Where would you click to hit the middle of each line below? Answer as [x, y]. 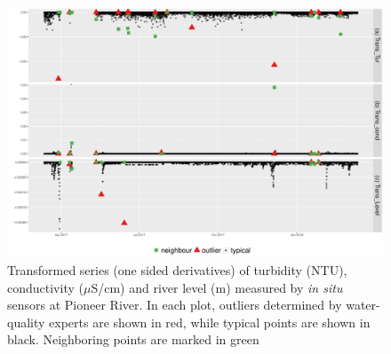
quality [26, 322]
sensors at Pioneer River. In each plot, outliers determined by [175, 305]
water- [363, 305]
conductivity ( [45, 287]
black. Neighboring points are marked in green [133, 339]
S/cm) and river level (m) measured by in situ [217, 287]
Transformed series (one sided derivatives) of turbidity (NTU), [177, 269]
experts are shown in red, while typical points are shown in [210, 322]
